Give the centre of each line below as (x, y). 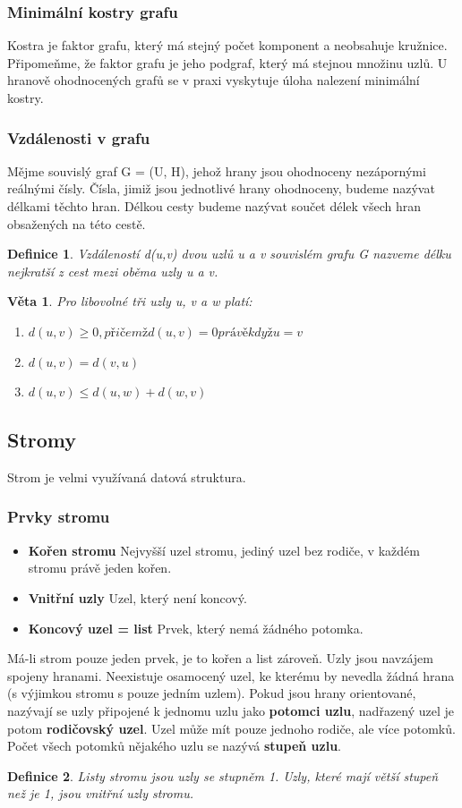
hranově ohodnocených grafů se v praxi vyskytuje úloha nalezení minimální (214, 80)
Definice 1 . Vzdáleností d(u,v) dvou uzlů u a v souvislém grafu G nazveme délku (229, 254)
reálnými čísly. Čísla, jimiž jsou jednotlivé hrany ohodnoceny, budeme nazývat (221, 188)
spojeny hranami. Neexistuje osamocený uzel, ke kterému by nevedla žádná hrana (231, 675)
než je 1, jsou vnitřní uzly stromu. (100, 793)
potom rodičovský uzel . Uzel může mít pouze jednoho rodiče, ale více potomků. (231, 728)
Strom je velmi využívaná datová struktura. (127, 476)
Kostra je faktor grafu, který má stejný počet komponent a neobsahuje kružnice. (227, 45)
